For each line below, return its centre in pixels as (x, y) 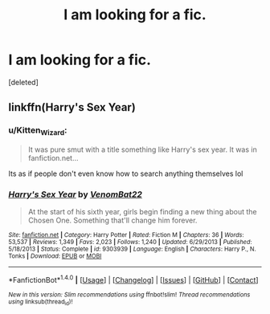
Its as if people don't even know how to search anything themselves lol (126, 173)
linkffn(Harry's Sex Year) (72, 107)
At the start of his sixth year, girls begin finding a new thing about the (142, 212)
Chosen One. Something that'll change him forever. (112, 220)
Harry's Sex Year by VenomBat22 (76, 194)
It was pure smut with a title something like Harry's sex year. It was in (142, 149)
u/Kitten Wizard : (38, 131)
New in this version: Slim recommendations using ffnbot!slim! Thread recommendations (129, 295)
